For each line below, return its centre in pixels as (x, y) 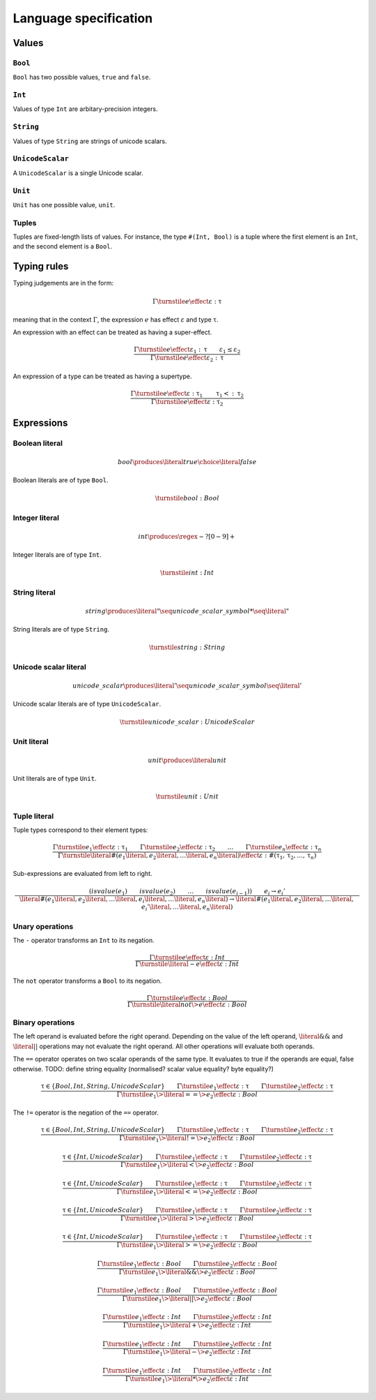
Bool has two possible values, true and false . (82, 77)
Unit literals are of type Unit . (55, 779)
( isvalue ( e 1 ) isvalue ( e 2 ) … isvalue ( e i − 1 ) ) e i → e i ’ (187, 892)
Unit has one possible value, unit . (64, 204)
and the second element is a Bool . (63, 246)
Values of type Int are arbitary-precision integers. (85, 109)
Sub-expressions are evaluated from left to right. (83, 874)
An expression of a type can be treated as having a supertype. (102, 376)
